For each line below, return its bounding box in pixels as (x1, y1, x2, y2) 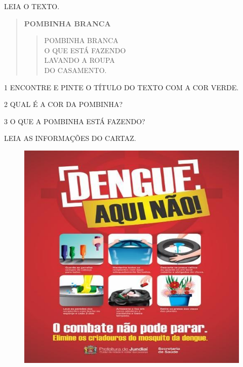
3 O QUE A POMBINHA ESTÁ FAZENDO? (4, 116, 145, 126)
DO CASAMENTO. (44, 64, 107, 75)
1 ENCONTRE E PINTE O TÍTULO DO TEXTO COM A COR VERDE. (4, 82, 239, 92)
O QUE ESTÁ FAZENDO (44, 45, 126, 55)
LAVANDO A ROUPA (44, 55, 115, 65)
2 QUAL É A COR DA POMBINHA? (4, 99, 123, 109)
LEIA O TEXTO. (4, 1, 60, 11)
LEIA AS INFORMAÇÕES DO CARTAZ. (4, 133, 136, 143)
